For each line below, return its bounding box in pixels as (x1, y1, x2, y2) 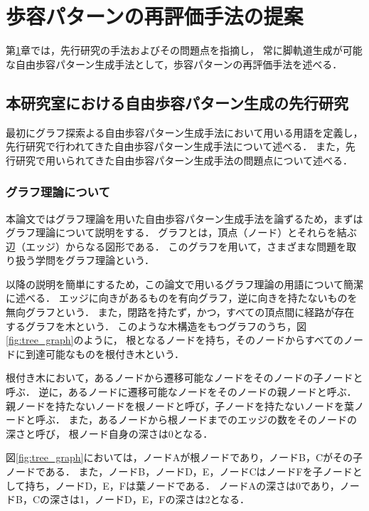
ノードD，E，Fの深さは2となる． (95, 492, 250, 507)
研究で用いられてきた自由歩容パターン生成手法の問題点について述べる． (15, 152, 353, 167)
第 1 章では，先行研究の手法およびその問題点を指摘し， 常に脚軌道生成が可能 (6, 43, 363, 58)
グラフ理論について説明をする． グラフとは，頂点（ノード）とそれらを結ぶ (6, 225, 357, 240)
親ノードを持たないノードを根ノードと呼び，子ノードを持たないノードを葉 (6, 398, 354, 413)
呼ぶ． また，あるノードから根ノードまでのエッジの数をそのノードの (35, 412, 358, 427)
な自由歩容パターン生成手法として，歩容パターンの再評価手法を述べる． (6, 56, 343, 71)
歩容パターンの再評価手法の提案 (6, 1, 304, 31)
